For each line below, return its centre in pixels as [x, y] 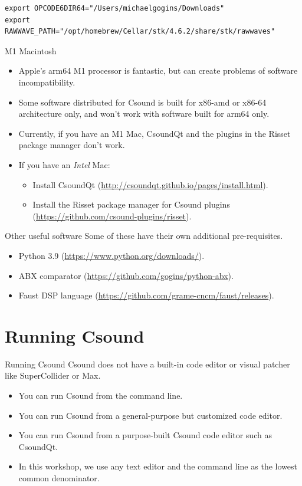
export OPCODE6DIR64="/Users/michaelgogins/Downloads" [115, 8]
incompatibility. [47, 82]
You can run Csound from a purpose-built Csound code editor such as [145, 435]
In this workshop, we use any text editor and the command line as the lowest [158, 466]
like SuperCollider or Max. [53, 375]
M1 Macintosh [31, 50]
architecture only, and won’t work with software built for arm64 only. [144, 114]
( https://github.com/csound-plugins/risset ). [112, 216]
